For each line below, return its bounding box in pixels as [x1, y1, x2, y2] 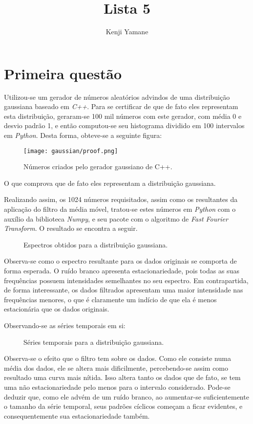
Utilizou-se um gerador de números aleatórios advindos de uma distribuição [4, 91, 230, 102]
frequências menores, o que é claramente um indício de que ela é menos [4, 294, 217, 304]
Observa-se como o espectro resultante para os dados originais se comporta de [4, 256, 237, 266]
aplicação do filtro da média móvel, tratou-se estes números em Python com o [4, 204, 236, 214]
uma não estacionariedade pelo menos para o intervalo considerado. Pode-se [4, 381, 231, 392]
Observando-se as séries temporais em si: [4, 320, 126, 330]
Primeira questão [4, 63, 122, 83]
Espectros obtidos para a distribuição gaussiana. [23, 239, 168, 249]
